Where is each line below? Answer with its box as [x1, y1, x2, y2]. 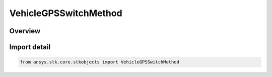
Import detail [9, 43, 50, 51]
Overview [9, 27, 41, 35]
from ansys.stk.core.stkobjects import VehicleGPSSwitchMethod [20, 59, 180, 65]
